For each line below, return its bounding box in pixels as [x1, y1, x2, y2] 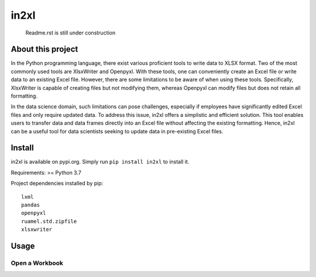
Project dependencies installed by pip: [11, 180, 104, 187]
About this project [11, 44, 78, 54]
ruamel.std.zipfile [21, 218, 77, 224]
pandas [21, 202, 40, 209]
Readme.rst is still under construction [25, 29, 116, 36]
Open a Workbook [11, 259, 64, 267]
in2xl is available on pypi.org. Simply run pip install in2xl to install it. [11, 158, 190, 165]
